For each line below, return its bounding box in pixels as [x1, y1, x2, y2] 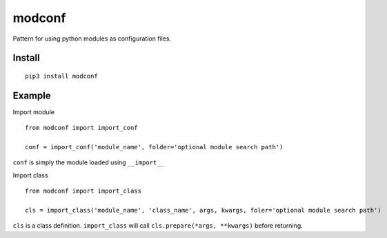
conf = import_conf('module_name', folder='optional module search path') [25, 143, 284, 151]
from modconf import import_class [25, 187, 141, 195]
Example [12, 89, 51, 101]
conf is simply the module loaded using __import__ [12, 158, 165, 166]
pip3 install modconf [25, 72, 98, 80]
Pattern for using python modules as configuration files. [12, 34, 172, 43]
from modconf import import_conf [25, 124, 138, 132]
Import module [12, 107, 55, 116]
